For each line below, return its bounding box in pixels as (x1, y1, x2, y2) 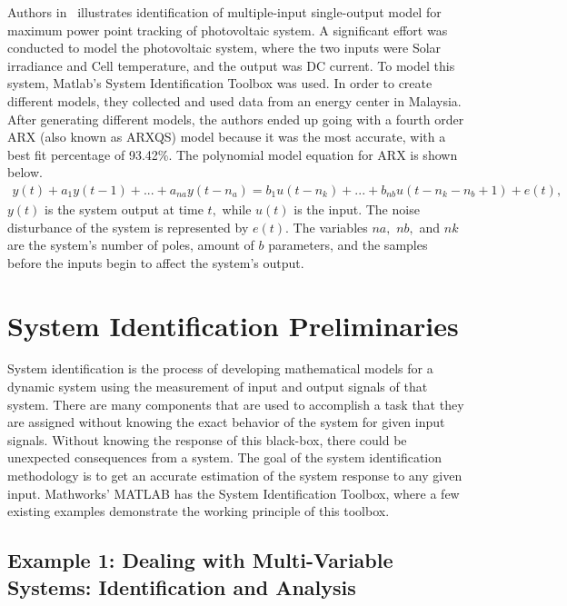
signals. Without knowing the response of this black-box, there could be (7, 430, 407, 449)
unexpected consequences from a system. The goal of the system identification (7, 448, 443, 467)
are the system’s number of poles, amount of (7, 235, 254, 254)
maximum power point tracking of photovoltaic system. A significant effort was (7, 20, 448, 39)
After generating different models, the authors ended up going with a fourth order (7, 109, 464, 128)
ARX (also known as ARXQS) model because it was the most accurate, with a (7, 127, 446, 146)
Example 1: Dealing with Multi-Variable (7, 546, 393, 574)
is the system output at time (45, 199, 204, 218)
